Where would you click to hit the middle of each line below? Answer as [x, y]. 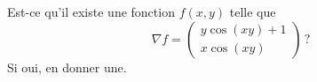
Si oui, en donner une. [67, 67]
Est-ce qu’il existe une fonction [91, 11]
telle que [253, 11]
